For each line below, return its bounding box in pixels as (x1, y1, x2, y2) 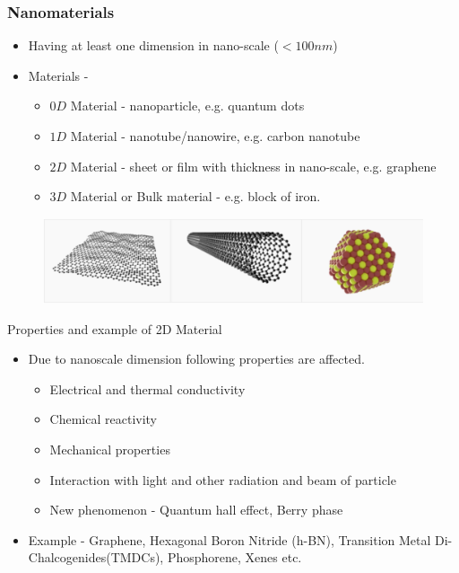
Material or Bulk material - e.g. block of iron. (70, 187, 321, 206)
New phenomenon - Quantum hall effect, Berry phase (49, 500, 343, 519)
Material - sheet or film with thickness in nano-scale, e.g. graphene (70, 156, 437, 175)
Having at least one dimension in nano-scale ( (28, 36, 279, 55)
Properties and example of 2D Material (7, 319, 222, 338)
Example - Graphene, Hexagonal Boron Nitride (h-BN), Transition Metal (28, 530, 431, 549)
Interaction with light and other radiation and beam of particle (49, 470, 396, 489)
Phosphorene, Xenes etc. (167, 548, 302, 567)
